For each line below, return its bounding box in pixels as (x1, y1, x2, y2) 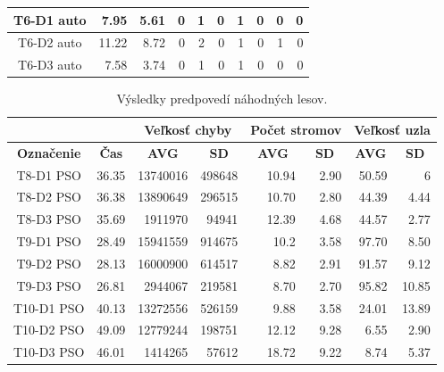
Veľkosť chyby (144, 120, 232, 138)
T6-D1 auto (13, 10, 87, 29)
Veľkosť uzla (354, 120, 431, 138)
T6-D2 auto (18, 33, 82, 52)
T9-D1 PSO (16, 232, 81, 251)
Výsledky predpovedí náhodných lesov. (116, 89, 328, 108)
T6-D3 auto (18, 55, 82, 74)
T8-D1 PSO (16, 165, 81, 184)
